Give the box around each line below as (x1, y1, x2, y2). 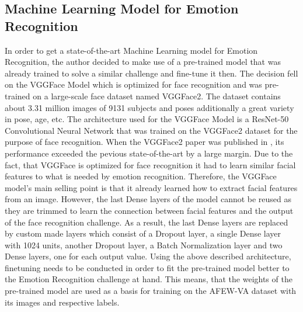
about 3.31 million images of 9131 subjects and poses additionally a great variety (5, 101, 294, 113)
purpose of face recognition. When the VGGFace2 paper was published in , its (5, 136, 284, 148)
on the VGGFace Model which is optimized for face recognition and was (5, 78, 262, 91)
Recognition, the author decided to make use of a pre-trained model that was (5, 56, 281, 68)
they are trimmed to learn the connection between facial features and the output (5, 204, 294, 216)
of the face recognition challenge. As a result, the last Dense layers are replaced (5, 216, 288, 228)
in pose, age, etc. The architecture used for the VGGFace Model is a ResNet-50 (5, 113, 289, 125)
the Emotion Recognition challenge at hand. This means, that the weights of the (5, 273, 292, 285)
